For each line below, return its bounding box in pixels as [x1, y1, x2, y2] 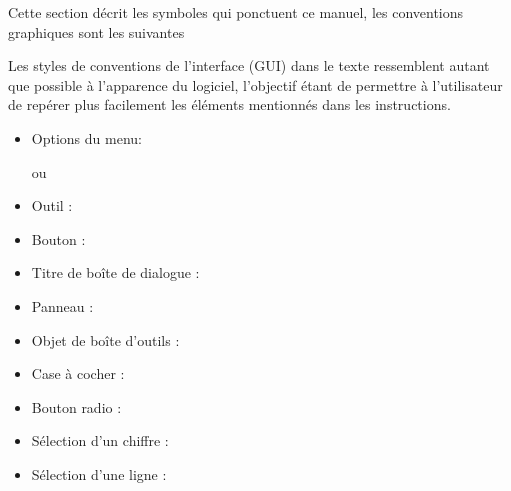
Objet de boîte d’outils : [31, 329, 180, 350]
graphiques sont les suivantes [8, 21, 185, 42]
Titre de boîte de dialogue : [31, 262, 200, 283]
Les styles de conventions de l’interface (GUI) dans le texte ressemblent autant [8, 55, 490, 76]
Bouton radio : [31, 396, 122, 417]
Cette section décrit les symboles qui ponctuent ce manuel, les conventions [8, 2, 464, 22]
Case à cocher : [31, 363, 125, 384]
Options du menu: [31, 127, 142, 148]
